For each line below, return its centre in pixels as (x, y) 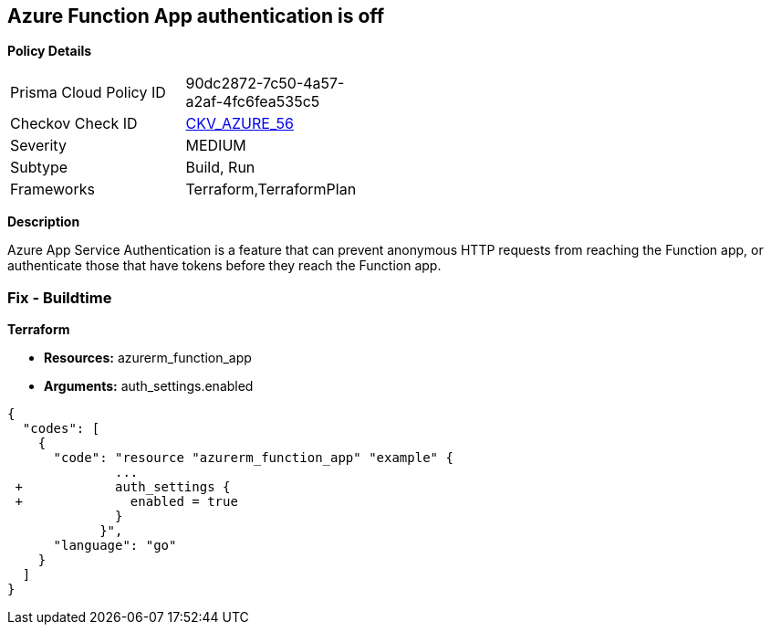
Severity (38, 146)
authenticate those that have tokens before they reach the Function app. (224, 266)
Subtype (39, 168)
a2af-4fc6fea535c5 (253, 102)
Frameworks (52, 190)
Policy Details (50, 51)
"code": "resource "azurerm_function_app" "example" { (253, 458)
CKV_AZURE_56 (240, 124)
